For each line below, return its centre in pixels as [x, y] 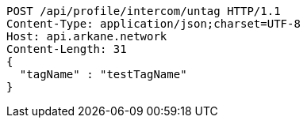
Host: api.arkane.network [87, 36]
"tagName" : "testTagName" [103, 74]
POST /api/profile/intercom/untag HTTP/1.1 [144, 11]
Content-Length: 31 [67, 49]
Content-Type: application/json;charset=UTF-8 [153, 24]
